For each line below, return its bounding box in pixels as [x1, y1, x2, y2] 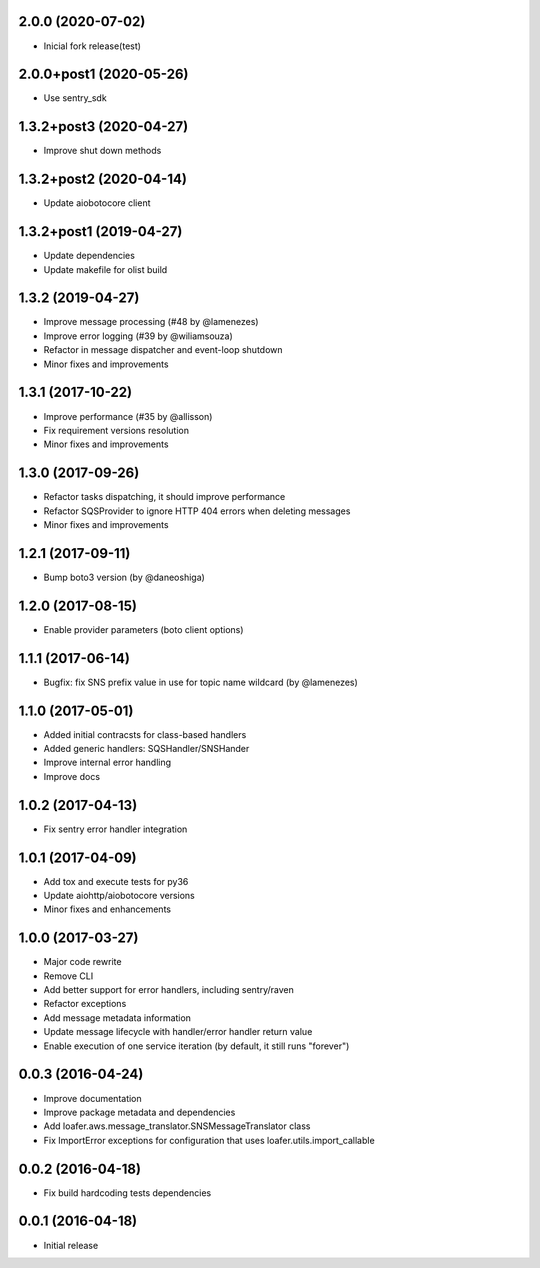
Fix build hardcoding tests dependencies [43, 1186, 212, 1199]
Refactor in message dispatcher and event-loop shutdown [43, 344, 284, 356]
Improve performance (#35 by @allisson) [43, 410, 213, 422]
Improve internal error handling [43, 756, 172, 769]
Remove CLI [43, 970, 94, 982]
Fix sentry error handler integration [43, 823, 188, 835]
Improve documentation [43, 1092, 142, 1104]
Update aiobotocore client [43, 197, 151, 209]
